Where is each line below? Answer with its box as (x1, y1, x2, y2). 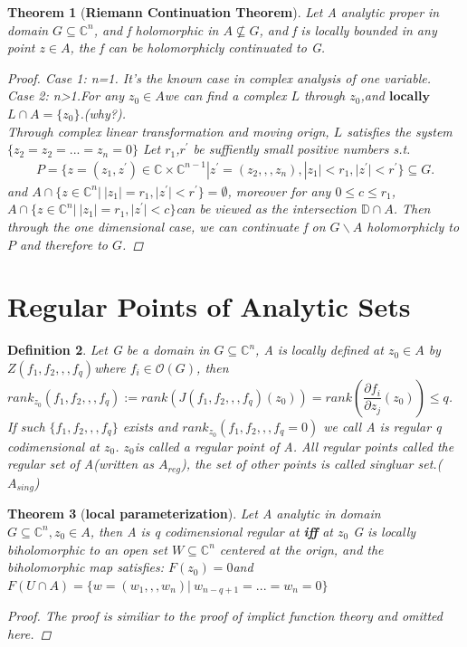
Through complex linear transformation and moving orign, (7, 121, 329, 140)
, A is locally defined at (255, 340, 384, 359)
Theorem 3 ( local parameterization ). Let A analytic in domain (7, 504, 381, 523)
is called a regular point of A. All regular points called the (134, 436, 454, 455)
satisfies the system (347, 121, 453, 140)
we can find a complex (164, 86, 287, 105)
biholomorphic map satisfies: (7, 557, 165, 576)
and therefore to (20, 234, 108, 253)
